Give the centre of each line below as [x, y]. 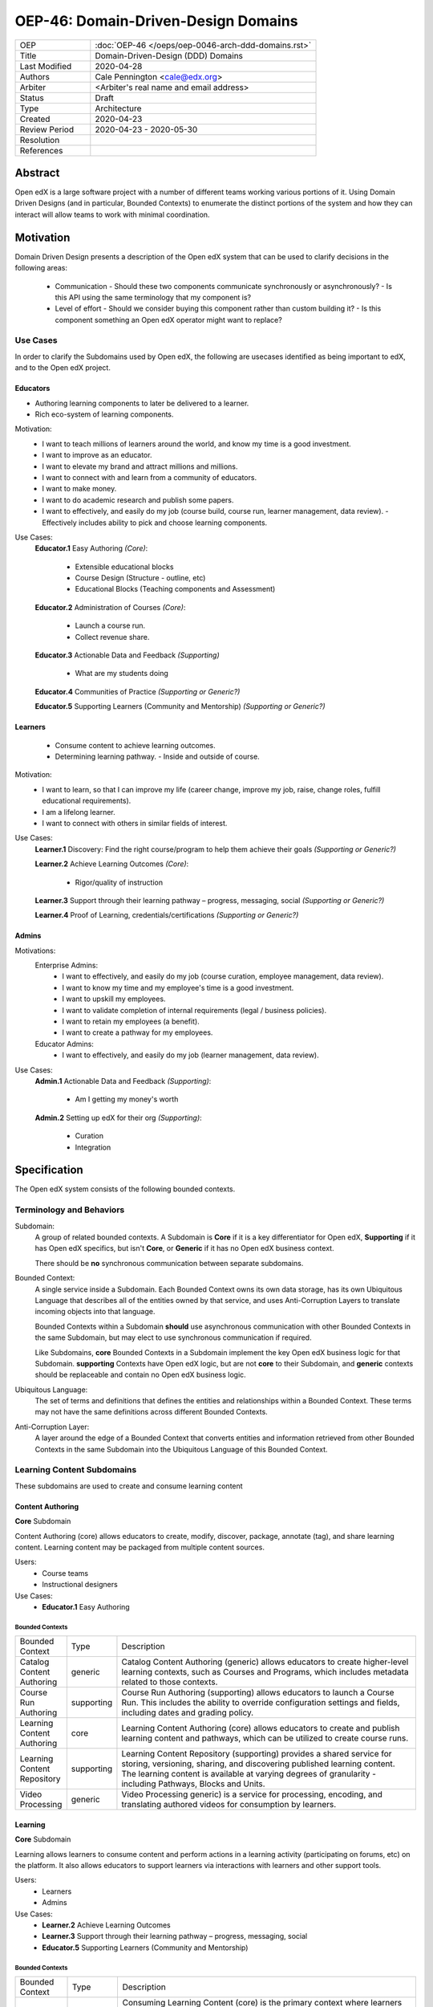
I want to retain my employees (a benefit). [131, 1022]
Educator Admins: [64, 1044]
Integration [93, 1147]
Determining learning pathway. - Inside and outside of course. [157, 756]
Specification [49, 1170]
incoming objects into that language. [95, 1312]
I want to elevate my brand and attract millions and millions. [140, 466]
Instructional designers [80, 1585]
